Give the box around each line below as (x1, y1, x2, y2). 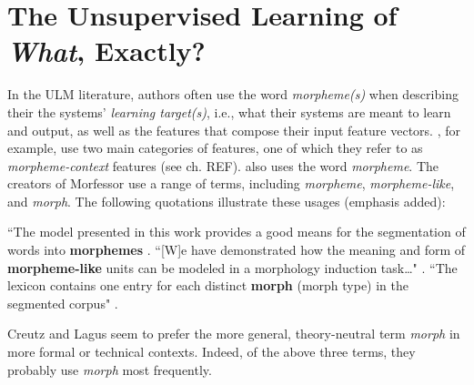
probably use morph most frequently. (7, 360, 212, 379)
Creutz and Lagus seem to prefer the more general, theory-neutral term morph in (7, 324, 460, 343)
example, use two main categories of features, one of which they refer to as (7, 138, 423, 157)
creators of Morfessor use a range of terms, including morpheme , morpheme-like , (7, 174, 455, 193)
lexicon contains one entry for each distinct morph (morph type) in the (7, 276, 408, 295)
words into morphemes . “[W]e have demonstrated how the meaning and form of (7, 240, 466, 259)
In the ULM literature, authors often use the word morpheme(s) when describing (7, 85, 459, 104)
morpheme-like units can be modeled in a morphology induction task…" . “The (7, 258, 458, 277)
